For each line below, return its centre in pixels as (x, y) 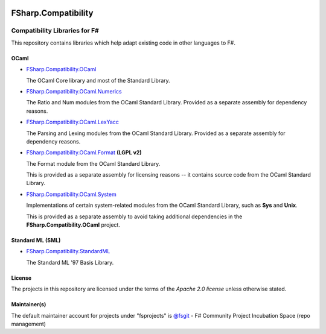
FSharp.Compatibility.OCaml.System (72, 194)
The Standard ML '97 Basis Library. (70, 262)
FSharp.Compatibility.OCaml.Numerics (74, 91)
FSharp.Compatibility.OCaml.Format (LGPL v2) (84, 153)
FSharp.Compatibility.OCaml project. (73, 225)
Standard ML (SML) (36, 241)
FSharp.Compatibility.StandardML (68, 251)
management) (29, 324)
